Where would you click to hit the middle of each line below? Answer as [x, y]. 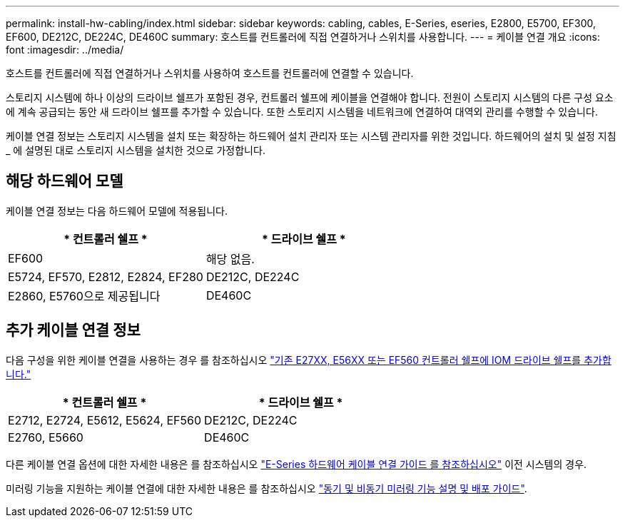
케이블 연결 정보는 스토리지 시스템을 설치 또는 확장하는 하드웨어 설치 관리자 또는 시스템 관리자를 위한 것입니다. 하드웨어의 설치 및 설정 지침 [311, 136]
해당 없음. [230, 259]
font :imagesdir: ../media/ [65, 50]
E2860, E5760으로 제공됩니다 [84, 296]
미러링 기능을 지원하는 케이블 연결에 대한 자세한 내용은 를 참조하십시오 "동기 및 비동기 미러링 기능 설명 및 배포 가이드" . [266, 488]
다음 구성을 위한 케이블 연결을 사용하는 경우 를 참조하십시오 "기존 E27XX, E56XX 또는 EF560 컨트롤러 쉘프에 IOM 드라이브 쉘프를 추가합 [309, 360]
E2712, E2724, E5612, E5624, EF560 [105, 420]
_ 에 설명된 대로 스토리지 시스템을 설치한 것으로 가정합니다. [136, 150]
